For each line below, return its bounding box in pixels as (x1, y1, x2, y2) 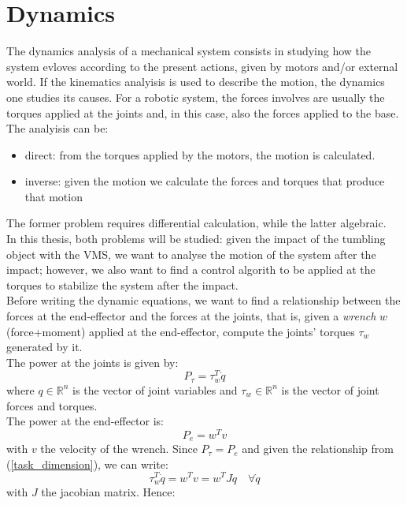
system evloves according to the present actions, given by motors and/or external (6, 58, 398, 74)
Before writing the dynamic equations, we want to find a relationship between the (6, 292, 401, 309)
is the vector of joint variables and (72, 381, 238, 398)
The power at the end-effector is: (6, 413, 165, 429)
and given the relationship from (242, 440, 394, 457)
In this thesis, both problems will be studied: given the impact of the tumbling (6, 230, 386, 247)
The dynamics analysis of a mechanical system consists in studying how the (6, 43, 372, 59)
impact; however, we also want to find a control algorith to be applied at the (6, 261, 376, 278)
